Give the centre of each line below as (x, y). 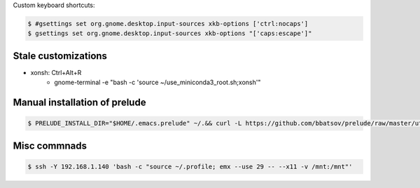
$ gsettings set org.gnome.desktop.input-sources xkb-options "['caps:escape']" (170, 34)
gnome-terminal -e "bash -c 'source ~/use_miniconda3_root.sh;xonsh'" (157, 82)
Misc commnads (50, 146)
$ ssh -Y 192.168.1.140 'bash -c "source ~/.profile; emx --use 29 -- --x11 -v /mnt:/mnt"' (190, 166)
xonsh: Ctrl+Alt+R (56, 72)
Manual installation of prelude (79, 103)
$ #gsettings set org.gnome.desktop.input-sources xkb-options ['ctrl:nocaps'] (168, 23)
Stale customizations (60, 56)
